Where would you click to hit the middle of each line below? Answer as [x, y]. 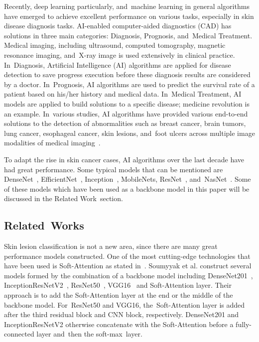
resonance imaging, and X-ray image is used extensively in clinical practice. [120, 55]
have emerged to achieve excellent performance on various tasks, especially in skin [129, 16]
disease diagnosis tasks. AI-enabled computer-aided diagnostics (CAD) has [118, 26]
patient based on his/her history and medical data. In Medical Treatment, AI [123, 94]
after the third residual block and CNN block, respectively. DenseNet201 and [122, 314]
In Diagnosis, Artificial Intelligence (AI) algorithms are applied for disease [118, 64]
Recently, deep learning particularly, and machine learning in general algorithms [127, 6]
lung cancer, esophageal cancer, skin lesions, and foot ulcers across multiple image [129, 133]
